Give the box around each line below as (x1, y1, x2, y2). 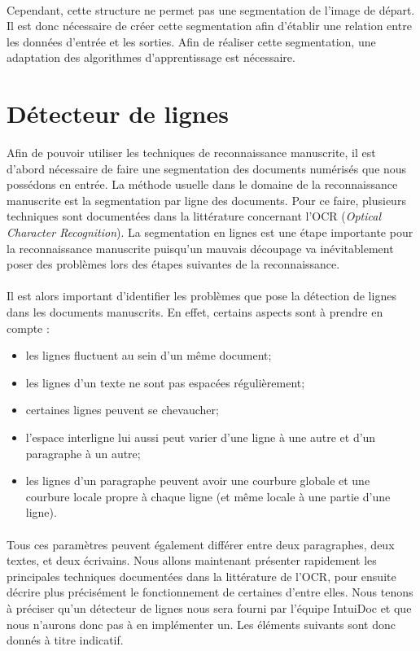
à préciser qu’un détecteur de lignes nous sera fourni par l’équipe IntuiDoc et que (7, 599, 412, 616)
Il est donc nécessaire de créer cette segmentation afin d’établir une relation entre (7, 17, 412, 34)
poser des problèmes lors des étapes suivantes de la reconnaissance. (7, 256, 340, 273)
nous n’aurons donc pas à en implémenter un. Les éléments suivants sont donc (7, 615, 396, 632)
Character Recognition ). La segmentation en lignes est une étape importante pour (7, 224, 413, 241)
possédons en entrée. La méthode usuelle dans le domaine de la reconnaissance (7, 176, 398, 193)
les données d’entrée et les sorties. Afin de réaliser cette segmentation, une (7, 33, 376, 50)
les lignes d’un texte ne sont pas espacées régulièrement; (25, 374, 305, 391)
